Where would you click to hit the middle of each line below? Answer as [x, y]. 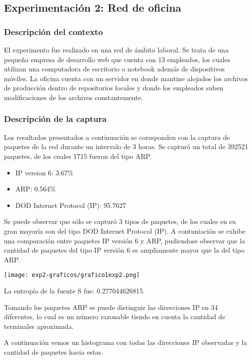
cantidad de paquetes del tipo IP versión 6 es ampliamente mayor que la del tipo [124, 250]
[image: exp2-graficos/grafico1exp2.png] [72, 275]
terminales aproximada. [39, 326]
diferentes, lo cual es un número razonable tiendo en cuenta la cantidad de [115, 317]
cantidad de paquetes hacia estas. [54, 351]
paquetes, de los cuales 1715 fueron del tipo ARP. [78, 156]
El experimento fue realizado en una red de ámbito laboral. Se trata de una [116, 50]
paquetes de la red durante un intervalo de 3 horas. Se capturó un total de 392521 [126, 146]
